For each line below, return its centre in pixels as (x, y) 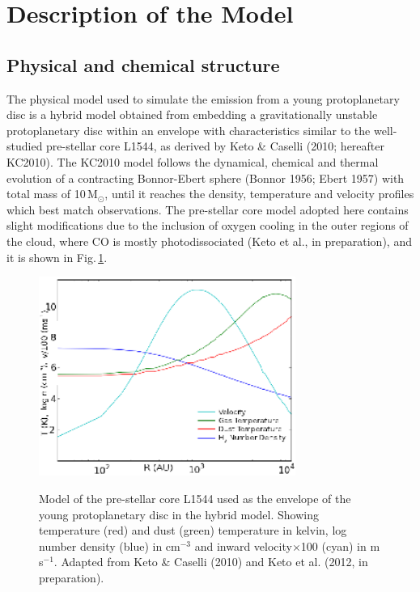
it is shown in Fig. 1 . (57, 257)
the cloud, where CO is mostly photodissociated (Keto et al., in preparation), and (209, 241)
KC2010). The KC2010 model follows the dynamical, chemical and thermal (193, 161)
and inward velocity (243, 545)
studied (25, 146)
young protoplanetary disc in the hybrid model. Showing (179, 514)
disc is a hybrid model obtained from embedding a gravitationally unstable (192, 114)
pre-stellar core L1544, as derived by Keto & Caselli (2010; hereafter (215, 146)
